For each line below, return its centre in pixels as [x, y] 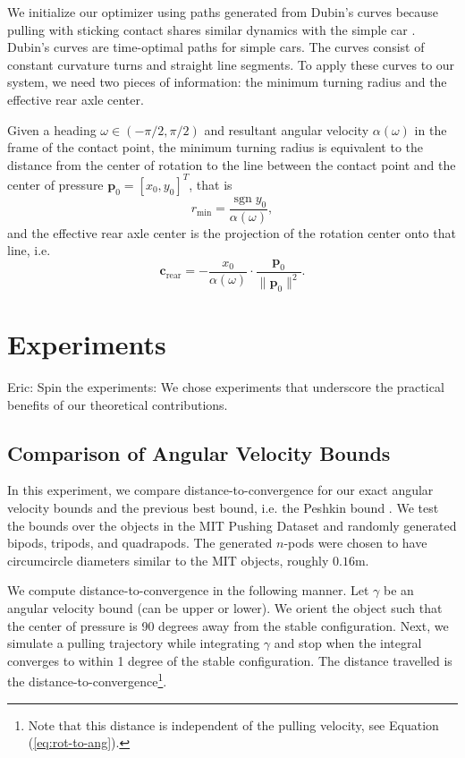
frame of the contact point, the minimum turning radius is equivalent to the [216, 147]
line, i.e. [29, 250]
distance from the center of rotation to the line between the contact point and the [232, 164]
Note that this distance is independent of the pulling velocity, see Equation [233, 724]
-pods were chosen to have [355, 543]
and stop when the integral [348, 643]
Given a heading [52, 129]
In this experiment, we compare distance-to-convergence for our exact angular [220, 490]
